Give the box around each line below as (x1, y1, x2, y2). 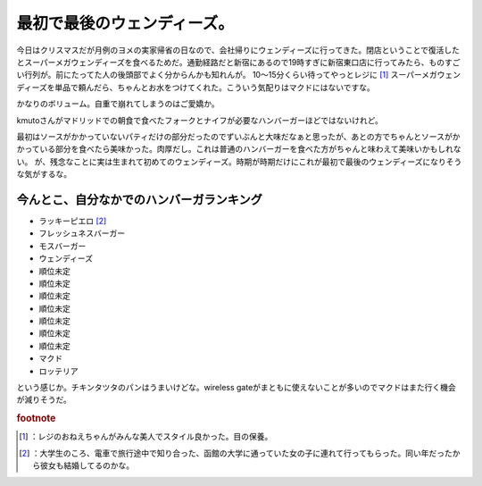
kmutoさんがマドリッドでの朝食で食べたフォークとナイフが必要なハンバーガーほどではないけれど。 (16, 114, 384, 125)
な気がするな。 (16, 169, 71, 180)
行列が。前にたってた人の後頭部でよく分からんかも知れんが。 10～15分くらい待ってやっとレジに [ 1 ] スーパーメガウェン (23, 70, 461, 80)
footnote (16, 412, 56, 424)
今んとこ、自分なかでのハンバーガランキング (16, 192, 262, 207)
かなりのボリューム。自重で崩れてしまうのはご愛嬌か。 (16, 98, 220, 109)
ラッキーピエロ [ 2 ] (38, 215, 107, 226)
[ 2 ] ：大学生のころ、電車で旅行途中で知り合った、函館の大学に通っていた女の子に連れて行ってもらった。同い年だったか (19, 448, 461, 458)
